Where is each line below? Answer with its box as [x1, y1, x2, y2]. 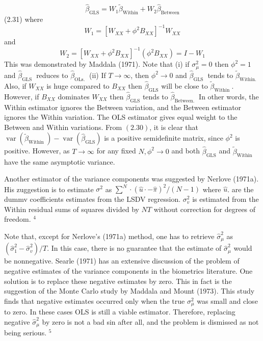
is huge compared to [46, 80, 110, 91]
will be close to [161, 80, 208, 91]
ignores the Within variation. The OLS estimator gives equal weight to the [4, 112, 238, 122]
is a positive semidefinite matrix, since [104, 133, 223, 143]
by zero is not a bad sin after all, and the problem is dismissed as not [42, 316, 259, 327]
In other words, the [199, 91, 259, 101]
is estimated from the [192, 194, 259, 204]
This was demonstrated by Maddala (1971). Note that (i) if [4, 59, 190, 69]
